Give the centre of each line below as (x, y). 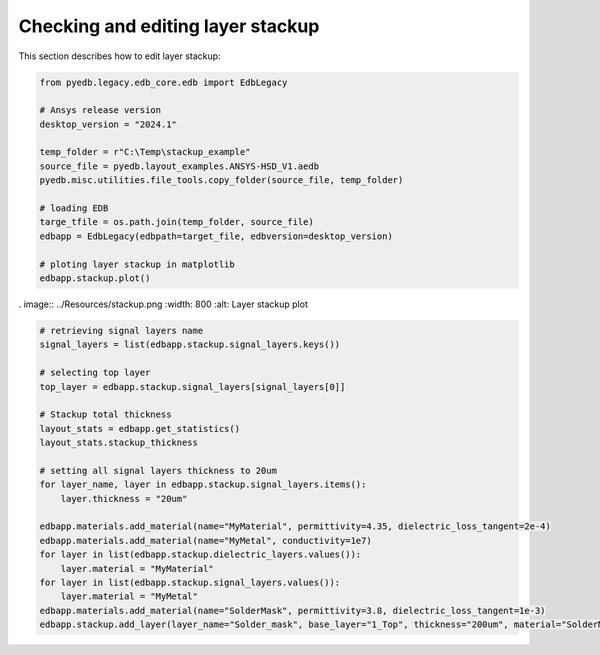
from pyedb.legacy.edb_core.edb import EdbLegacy (163, 82)
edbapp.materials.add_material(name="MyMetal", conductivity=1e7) (205, 540)
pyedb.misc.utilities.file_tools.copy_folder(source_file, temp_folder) (221, 180)
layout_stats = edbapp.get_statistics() (139, 428)
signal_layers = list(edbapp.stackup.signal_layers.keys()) (190, 344)
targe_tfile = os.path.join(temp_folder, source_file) (176, 222)
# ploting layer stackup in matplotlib (137, 264)
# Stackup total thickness (105, 414)
